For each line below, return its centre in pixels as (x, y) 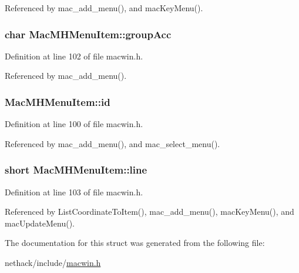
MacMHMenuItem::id (58, 101)
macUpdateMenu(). (40, 223)
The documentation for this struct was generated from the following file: (135, 243)
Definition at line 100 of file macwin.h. (74, 124)
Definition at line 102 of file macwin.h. (74, 56)
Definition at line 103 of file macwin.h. (74, 192)
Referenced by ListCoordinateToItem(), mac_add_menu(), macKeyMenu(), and (149, 212)
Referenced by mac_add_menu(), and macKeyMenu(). (104, 8)
